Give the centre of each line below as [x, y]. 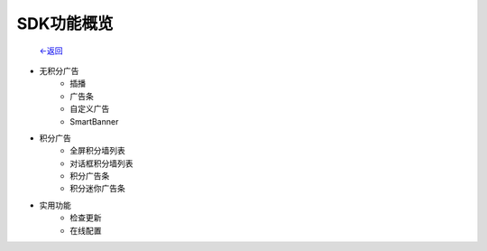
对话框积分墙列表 [101, 163]
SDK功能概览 [65, 23]
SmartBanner [94, 121]
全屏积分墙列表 [97, 151]
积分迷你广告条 [97, 189]
